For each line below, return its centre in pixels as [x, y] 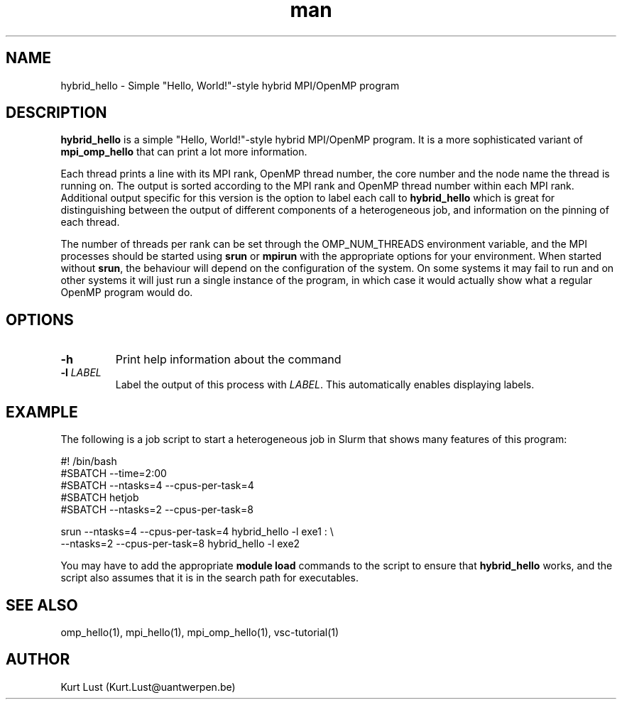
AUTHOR [38, 660]
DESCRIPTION [56, 113]
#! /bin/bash [89, 461]
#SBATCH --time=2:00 [114, 474]
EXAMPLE [42, 412]
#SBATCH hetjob [100, 498]
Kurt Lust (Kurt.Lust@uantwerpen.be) [148, 687]
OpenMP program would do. [127, 293]
